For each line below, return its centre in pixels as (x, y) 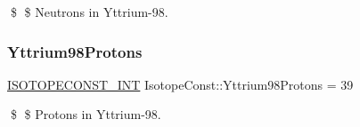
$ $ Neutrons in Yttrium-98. (89, 12)
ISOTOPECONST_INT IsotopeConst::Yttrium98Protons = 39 (180, 84)
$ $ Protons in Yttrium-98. (86, 114)
